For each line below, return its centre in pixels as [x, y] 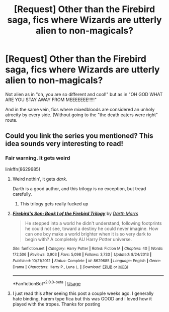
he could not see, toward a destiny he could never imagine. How [92, 228]
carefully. [22, 194]
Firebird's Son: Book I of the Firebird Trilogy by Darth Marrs [75, 213]
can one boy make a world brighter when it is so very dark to [88, 234]
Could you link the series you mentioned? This [79, 136]
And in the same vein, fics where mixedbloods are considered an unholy [80, 109]
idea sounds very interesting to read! [64, 144]
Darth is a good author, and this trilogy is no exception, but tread [79, 188]
